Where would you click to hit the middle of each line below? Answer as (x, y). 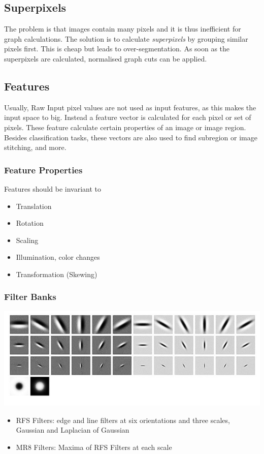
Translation (34, 206)
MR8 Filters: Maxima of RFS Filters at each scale (94, 447)
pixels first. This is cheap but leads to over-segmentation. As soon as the (117, 49)
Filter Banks (30, 297)
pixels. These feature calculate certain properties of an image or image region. (125, 127)
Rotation (30, 223)
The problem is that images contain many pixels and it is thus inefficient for (123, 29)
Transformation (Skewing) (57, 274)
